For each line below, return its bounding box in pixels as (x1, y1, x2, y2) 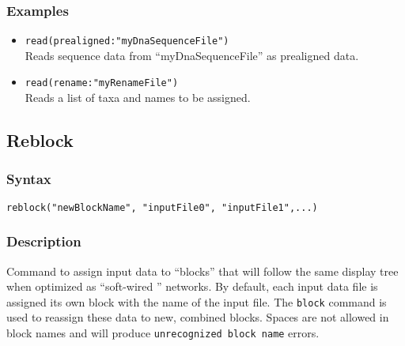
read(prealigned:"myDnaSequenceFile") (25, 36, 229, 47)
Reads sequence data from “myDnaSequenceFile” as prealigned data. (25, 47, 359, 63)
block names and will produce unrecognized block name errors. (6, 325, 320, 341)
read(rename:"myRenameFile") (25, 77, 179, 89)
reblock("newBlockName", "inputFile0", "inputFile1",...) (6, 201, 318, 213)
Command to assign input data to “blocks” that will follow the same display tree (6, 262, 399, 279)
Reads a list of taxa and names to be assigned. (25, 89, 251, 106)
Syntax (6, 169, 51, 189)
